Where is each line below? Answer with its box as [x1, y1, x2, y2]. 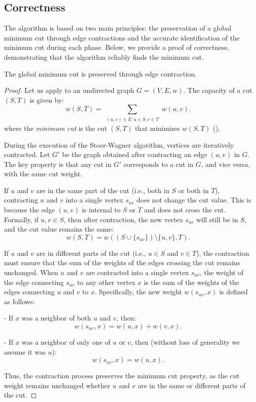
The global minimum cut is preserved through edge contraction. [4, 68, 197, 79]
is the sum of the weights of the [144, 277, 239, 287]
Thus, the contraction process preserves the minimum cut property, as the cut [4, 370, 240, 381]
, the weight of [200, 267, 244, 278]
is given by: [30, 94, 64, 105]
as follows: [4, 296, 35, 306]
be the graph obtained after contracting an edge [62, 149, 207, 160]
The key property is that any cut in [4, 159, 111, 169]
